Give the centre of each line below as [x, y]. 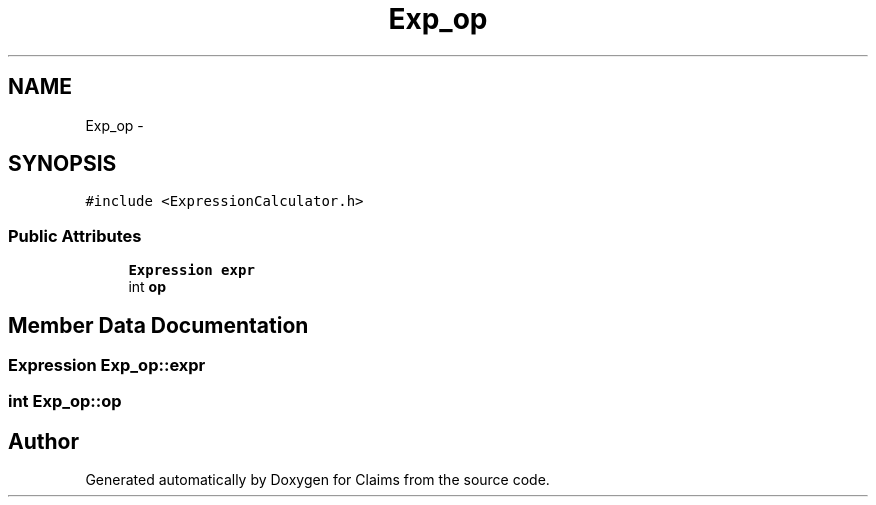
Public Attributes [75, 235]
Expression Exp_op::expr [107, 365]
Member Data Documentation [158, 325]
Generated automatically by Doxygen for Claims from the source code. [317, 480]
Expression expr [191, 270]
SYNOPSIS [62, 164]
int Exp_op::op [65, 401]
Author [43, 441]
